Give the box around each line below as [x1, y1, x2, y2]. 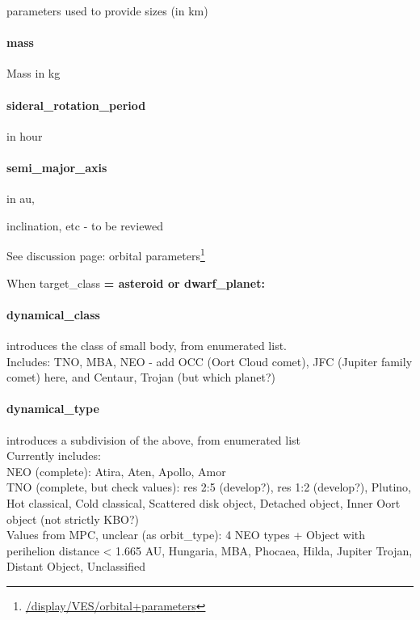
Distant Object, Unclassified [6, 558, 145, 575]
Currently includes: [6, 447, 101, 464]
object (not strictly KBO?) [6, 510, 140, 527]
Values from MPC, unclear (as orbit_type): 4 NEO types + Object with [6, 526, 366, 543]
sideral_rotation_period [6, 96, 146, 113]
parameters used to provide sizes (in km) [6, 2, 208, 19]
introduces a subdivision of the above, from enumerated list [6, 431, 301, 448]
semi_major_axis [6, 158, 107, 175]
